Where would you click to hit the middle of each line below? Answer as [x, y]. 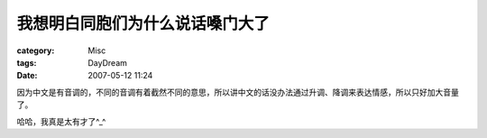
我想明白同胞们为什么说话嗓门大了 [143, 23]
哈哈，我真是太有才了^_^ [61, 121]
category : [36, 51]
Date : [27, 76]
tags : [27, 62]
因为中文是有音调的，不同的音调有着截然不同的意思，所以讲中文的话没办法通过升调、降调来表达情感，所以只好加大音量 [238, 92]
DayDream [108, 62]
